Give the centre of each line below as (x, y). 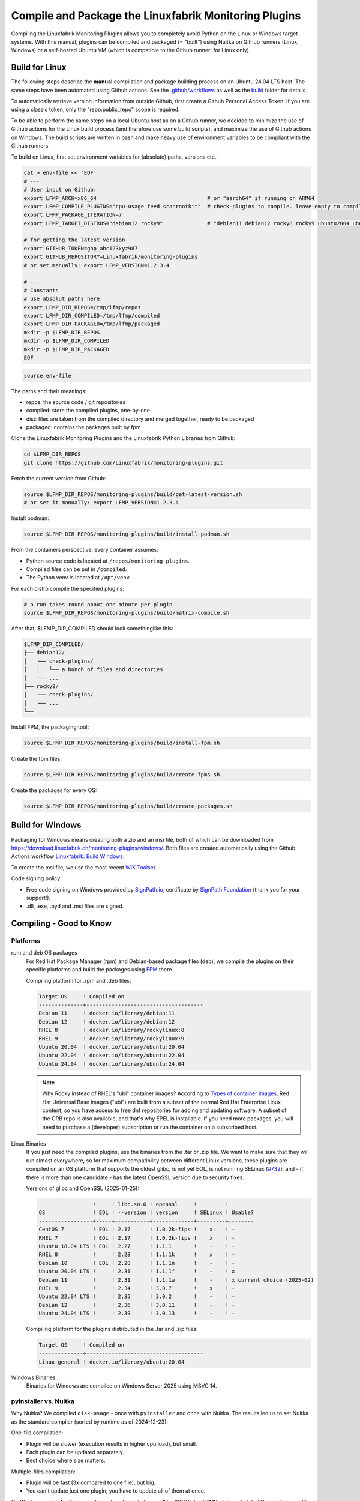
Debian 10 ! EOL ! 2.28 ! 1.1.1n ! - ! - (137, 1263)
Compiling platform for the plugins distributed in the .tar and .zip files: (112, 1329)
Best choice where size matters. (66, 1460)
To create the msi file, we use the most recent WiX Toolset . (84, 867)
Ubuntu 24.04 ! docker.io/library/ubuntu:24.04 (112, 1064)
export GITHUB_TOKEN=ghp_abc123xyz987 (81, 248)
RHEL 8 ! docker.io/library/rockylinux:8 (112, 1030)
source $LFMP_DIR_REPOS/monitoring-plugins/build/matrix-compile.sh (127, 613)
